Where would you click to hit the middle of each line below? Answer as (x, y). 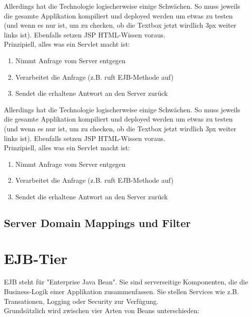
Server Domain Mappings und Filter (97, 222)
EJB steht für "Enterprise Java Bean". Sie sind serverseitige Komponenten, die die (126, 282)
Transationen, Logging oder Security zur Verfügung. (81, 301)
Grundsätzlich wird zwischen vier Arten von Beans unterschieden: (102, 310)
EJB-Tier (36, 258)
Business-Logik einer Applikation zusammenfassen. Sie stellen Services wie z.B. (121, 291)
